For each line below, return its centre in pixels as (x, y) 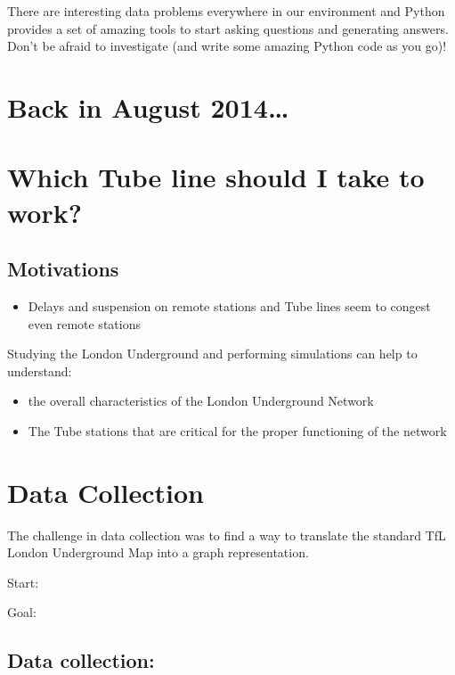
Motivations (63, 269)
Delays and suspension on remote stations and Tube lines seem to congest (229, 305)
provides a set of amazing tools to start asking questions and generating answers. (228, 28)
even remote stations (84, 323)
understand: (40, 370)
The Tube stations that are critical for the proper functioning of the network (237, 430)
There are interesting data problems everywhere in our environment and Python (226, 11)
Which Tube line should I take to (216, 177)
